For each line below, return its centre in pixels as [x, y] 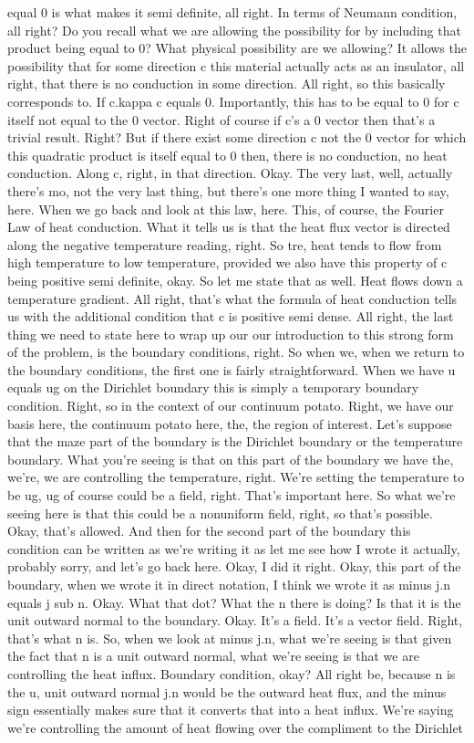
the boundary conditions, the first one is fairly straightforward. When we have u [232, 369]
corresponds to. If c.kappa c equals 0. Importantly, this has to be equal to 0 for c [233, 101]
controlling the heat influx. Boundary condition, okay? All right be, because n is [232, 673]
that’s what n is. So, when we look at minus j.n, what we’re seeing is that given [230, 638]
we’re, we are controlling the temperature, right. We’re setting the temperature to [236, 477]
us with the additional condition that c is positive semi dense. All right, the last [231, 316]
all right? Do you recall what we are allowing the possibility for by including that [234, 30]
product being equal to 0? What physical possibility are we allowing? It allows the [237, 48]
